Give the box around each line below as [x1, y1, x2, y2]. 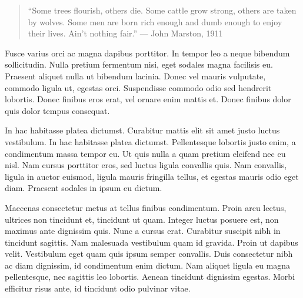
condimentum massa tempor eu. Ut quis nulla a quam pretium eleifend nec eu [5, 147, 286, 159]
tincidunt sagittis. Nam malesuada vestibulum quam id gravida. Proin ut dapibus [5, 236, 298, 248]
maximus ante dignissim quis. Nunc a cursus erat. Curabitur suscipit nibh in [5, 225, 281, 237]
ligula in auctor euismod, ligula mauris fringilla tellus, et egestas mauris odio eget [5, 170, 299, 182]
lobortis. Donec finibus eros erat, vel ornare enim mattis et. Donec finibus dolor [5, 93, 291, 105]
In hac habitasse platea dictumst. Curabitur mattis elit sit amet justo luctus [5, 124, 280, 136]
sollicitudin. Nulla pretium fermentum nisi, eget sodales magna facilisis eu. [5, 58, 273, 71]
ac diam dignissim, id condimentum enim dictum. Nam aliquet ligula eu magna [5, 259, 291, 271]
